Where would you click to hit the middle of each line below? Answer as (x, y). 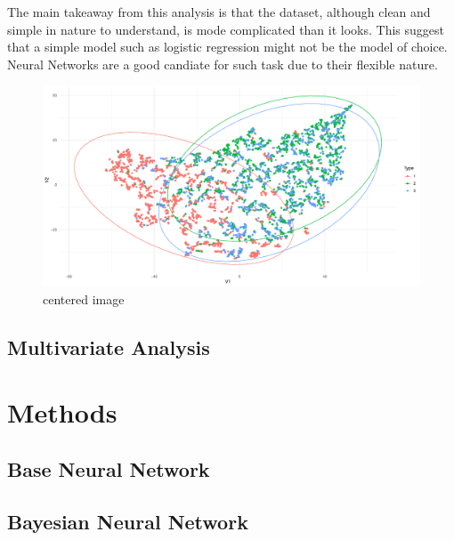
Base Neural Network (109, 468)
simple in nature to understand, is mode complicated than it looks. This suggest (226, 29)
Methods (62, 412)
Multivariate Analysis (109, 347)
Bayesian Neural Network (128, 521)
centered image (84, 298)
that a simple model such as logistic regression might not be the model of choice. (227, 47)
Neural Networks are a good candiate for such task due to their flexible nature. (223, 64)
